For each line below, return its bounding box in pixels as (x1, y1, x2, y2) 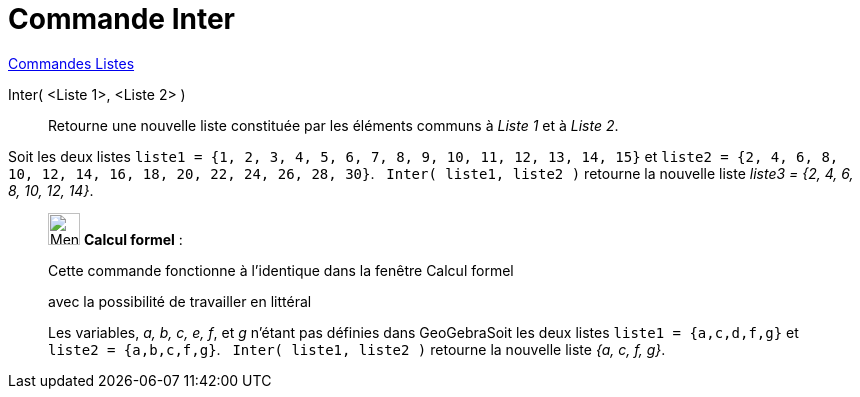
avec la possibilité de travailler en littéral (48, 292, 312, 310)
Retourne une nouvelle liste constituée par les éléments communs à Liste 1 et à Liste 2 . (48, 116, 619, 134)
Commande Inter (8, 2, 235, 36)
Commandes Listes (8, 54, 135, 72)
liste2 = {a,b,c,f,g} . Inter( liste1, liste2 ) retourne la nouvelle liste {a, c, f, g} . (48, 340, 666, 358)
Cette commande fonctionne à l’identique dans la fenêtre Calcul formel (48, 261, 514, 279)
